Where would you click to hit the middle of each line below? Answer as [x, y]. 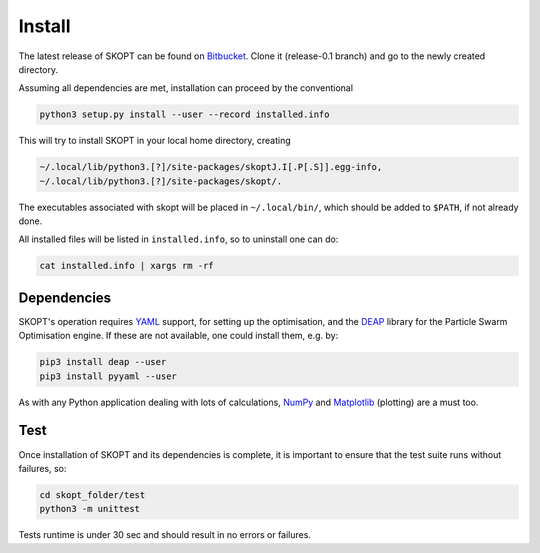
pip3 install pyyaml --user [108, 376]
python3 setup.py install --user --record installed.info [184, 114]
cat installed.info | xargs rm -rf [126, 266]
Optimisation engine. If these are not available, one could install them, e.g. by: [178, 336]
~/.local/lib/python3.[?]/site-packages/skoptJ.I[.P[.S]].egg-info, [211, 167]
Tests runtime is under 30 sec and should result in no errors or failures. [165, 535]
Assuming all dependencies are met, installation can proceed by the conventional [186, 88]
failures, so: [42, 468]
